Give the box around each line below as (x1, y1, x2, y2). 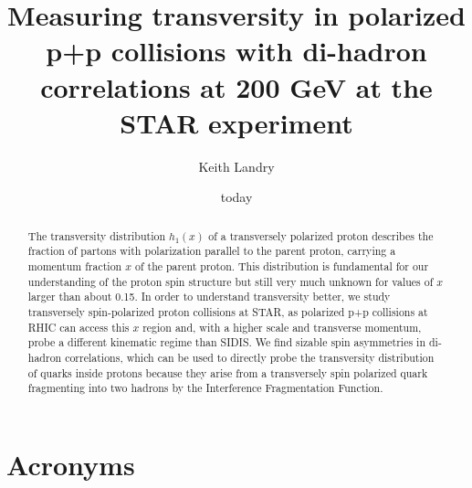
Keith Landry (198, 156, 275, 175)
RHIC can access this (27, 319, 130, 334)
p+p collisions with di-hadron (46, 32, 427, 69)
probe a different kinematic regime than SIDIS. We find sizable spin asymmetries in (27, 334, 426, 350)
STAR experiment (120, 103, 353, 141)
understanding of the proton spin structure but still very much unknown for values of (27, 273, 434, 289)
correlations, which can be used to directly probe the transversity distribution (65, 349, 435, 365)
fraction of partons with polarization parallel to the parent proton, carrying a (27, 243, 396, 259)
